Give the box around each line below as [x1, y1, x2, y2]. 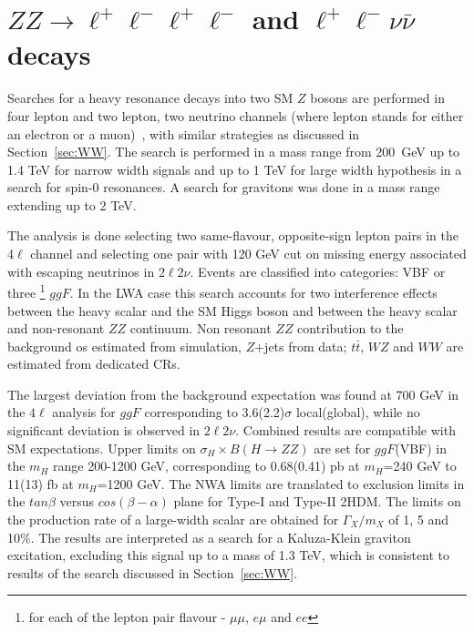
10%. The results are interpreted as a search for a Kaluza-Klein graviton [7, 527, 411, 546]
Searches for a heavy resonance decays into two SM [7, 88, 294, 107]
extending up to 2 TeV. [7, 195, 137, 214]
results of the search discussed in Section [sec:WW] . [7, 563, 297, 582]
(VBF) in [395, 438, 447, 457]
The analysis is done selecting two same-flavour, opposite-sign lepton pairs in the [7, 226, 459, 245]
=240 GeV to [383, 456, 457, 475]
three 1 [7, 280, 46, 301]
